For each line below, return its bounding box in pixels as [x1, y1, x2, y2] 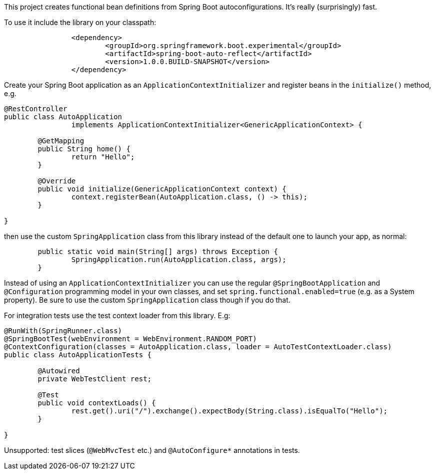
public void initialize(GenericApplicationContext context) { [37, 185, 286, 193]
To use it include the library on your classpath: [4, 18, 156, 27]
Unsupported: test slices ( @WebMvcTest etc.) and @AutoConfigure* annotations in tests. [4, 446, 300, 454]
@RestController [4, 105, 67, 113]
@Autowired [37, 367, 80, 375]
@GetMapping [37, 137, 84, 145]
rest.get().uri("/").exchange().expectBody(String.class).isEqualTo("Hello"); [71, 407, 388, 415]
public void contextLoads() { [37, 399, 156, 407]
